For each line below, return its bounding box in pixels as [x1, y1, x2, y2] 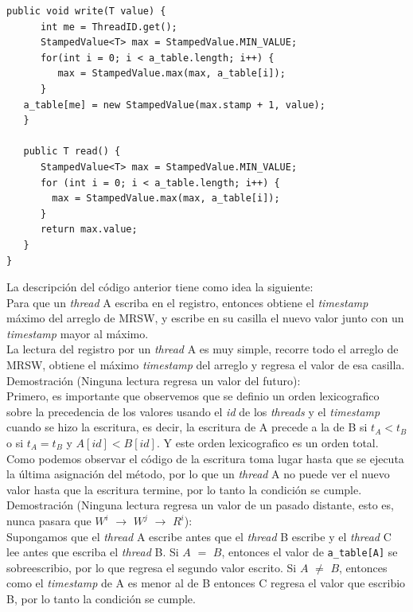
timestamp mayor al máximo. [6, 325, 149, 341]
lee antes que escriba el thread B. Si [6, 544, 179, 560]
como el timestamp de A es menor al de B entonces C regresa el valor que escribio [6, 575, 406, 591]
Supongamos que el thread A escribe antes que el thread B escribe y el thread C [6, 528, 392, 544]
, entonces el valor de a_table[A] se [221, 544, 398, 560]
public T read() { [23, 146, 121, 158]
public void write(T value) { [6, 6, 166, 17]
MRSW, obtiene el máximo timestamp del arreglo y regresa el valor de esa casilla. [6, 357, 405, 373]
